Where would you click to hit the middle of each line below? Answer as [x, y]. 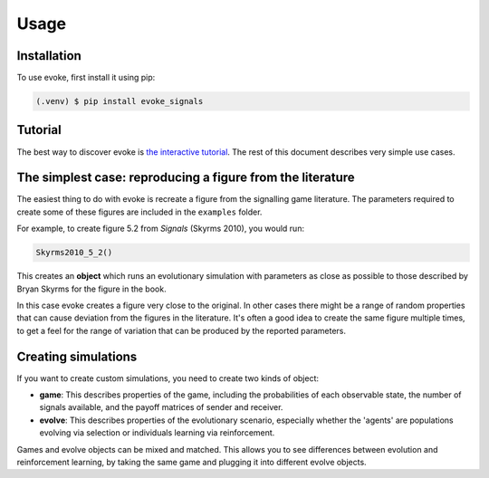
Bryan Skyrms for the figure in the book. [91, 289]
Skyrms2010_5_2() [74, 253]
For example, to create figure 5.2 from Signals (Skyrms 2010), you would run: [161, 229]
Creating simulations [77, 356]
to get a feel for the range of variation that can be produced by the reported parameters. [181, 330]
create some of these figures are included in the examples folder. [139, 212]
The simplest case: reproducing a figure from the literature [186, 178]
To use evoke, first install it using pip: [86, 78]
